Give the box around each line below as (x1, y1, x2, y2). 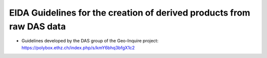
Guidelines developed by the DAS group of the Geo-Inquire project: (21, 38, 159, 44)
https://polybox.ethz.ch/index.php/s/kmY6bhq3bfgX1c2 (21, 44, 135, 51)
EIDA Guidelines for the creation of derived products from (9, 7, 251, 18)
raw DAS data (9, 21, 66, 32)
